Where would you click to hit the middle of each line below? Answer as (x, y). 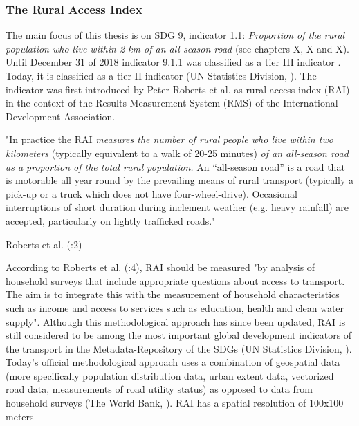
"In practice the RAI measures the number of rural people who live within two (169, 139)
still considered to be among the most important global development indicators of (179, 335)
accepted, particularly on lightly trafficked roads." (111, 220)
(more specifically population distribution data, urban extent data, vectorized (170, 375)
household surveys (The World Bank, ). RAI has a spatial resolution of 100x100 (175, 403)
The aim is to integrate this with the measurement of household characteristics (173, 294)
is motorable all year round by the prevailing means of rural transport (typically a (180, 180)
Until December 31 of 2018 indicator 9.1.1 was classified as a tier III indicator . (173, 62)
